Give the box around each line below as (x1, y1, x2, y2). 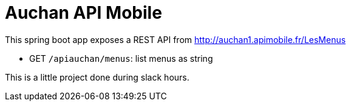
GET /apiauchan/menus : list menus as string (29, 53, 213, 64)
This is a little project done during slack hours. (5, 71, 189, 82)
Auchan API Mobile (5, 2, 162, 23)
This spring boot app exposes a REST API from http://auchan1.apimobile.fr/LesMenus (5, 34, 346, 45)
